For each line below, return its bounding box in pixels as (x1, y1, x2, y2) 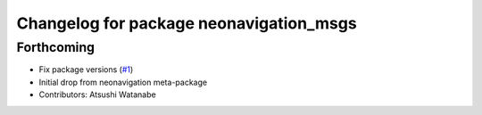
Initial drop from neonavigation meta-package (38, 77, 208, 87)
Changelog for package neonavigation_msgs (16, 13, 357, 33)
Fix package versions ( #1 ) (38, 64, 134, 75)
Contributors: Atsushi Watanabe (38, 89, 156, 100)
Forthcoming (16, 39, 96, 55)
